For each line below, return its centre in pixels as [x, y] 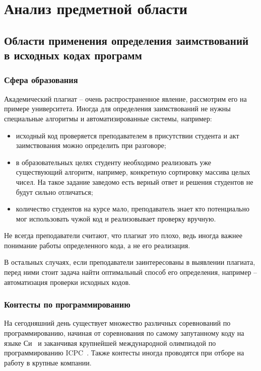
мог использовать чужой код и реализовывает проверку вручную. [116, 218]
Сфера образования [41, 80]
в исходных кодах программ [73, 55]
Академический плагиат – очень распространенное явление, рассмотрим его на [125, 98]
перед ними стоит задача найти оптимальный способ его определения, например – [131, 272]
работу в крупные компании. [48, 362]
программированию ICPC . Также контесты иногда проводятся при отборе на [124, 353]
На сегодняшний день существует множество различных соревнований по [117, 323]
